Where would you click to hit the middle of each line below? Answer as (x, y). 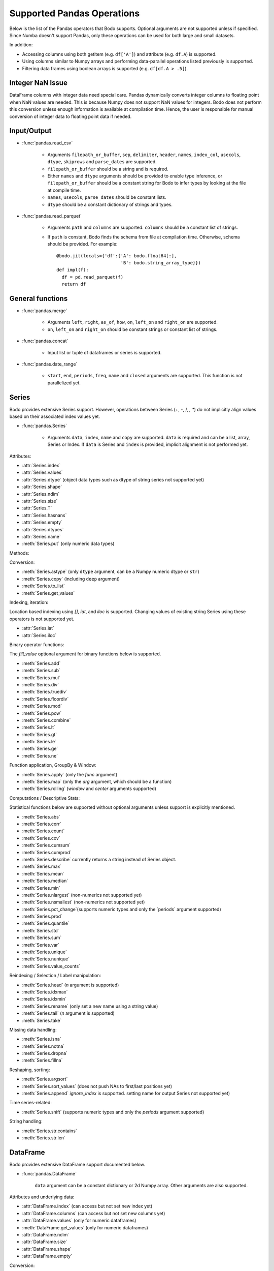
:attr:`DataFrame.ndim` (46, 1235)
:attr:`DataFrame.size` (45, 1242)
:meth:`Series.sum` (42, 937)
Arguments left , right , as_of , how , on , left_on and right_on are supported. (133, 322)
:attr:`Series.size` (40, 501)
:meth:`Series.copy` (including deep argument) (71, 579)
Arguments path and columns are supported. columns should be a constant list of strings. (143, 228)
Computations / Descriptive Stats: (45, 798)
